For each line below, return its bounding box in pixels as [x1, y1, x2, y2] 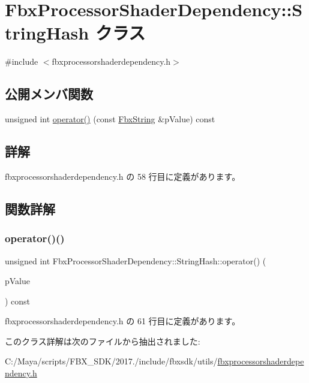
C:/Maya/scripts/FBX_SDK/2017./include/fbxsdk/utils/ [5, 355, 218, 367]
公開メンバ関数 [5, 85, 93, 103]
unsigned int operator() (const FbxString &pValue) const [5, 113, 215, 125]
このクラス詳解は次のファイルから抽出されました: [5, 334, 200, 347]
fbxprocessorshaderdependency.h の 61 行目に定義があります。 [5, 315, 241, 327]
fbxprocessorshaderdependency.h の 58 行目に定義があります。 [5, 170, 241, 182]
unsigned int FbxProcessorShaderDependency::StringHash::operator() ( [5, 254, 266, 267]
